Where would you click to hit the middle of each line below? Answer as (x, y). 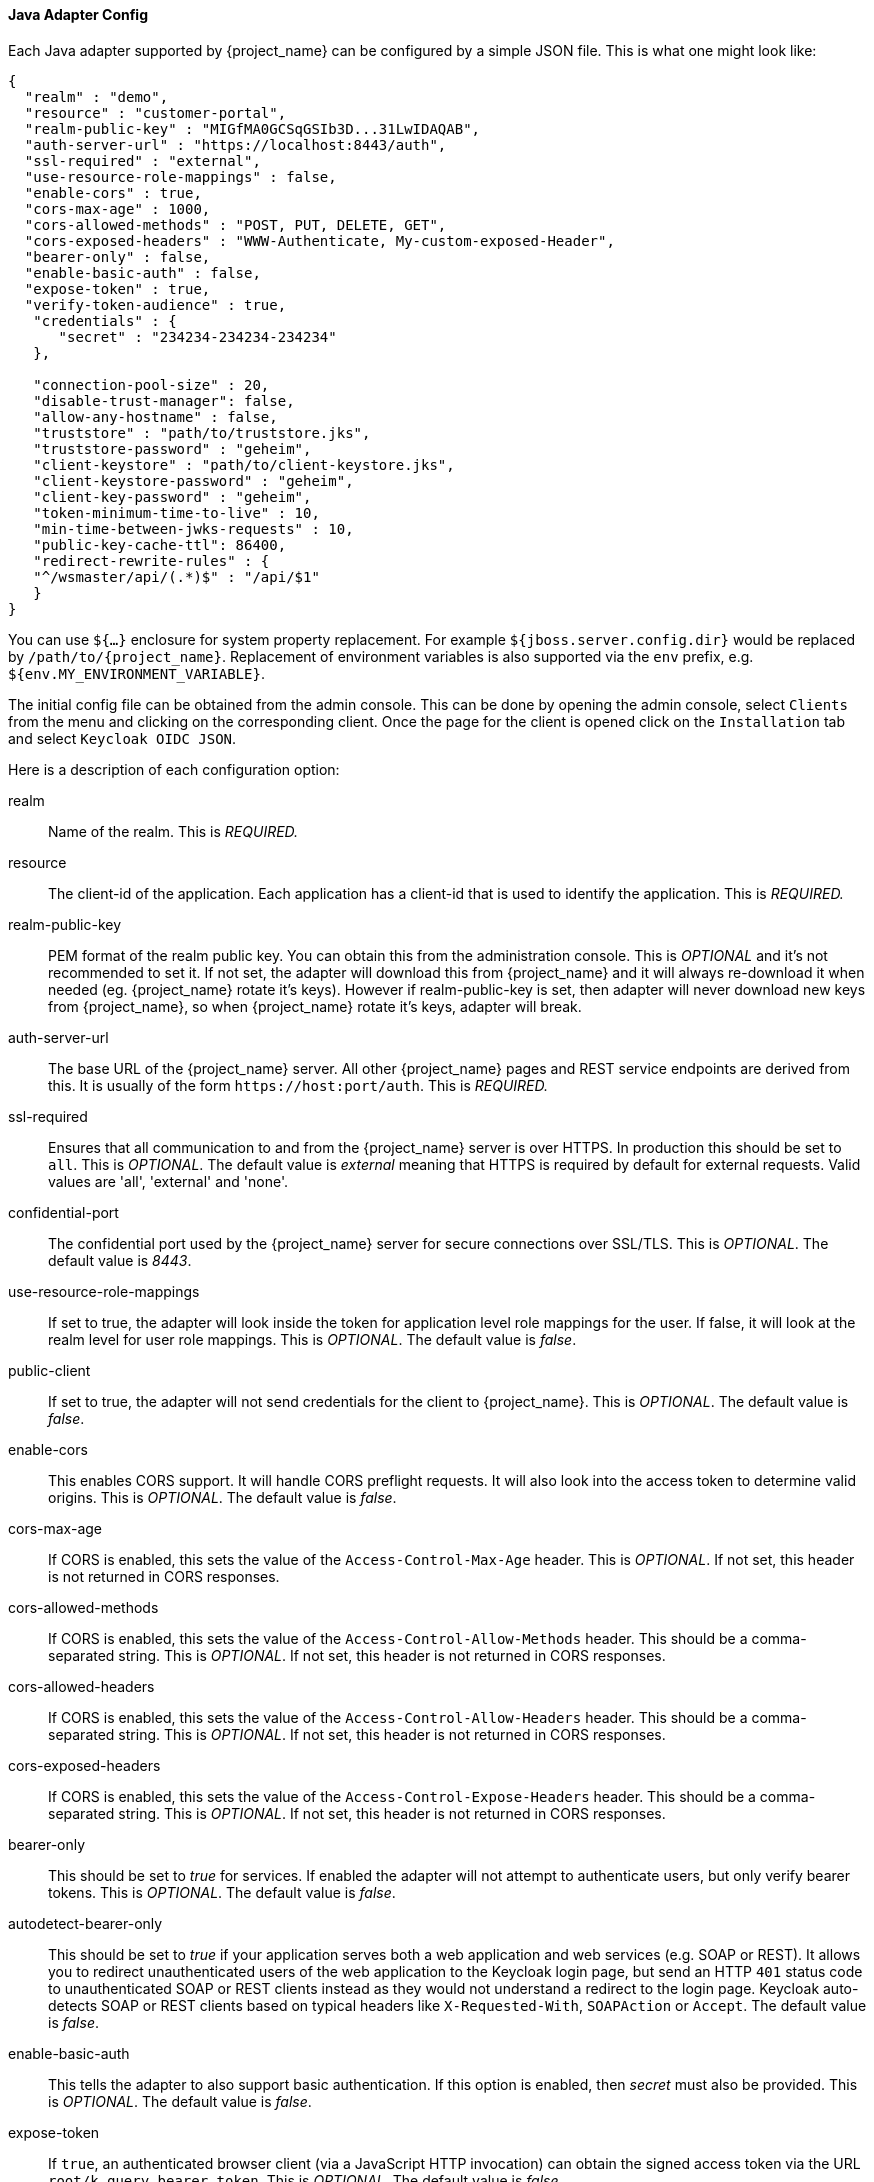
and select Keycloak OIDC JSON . (122, 738)
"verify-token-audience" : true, (155, 304)
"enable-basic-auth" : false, (142, 272)
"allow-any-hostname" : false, (155, 416)
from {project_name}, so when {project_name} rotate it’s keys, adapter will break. (315, 1006)
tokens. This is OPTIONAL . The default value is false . (222, 1892)
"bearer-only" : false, (117, 256)
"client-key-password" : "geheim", (172, 496)
